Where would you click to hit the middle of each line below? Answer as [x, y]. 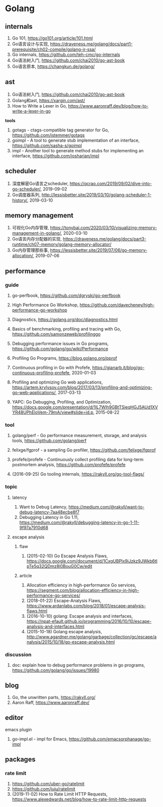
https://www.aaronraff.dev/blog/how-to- [108, 106]
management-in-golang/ [36, 233]
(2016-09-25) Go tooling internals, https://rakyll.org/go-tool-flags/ [78, 474]
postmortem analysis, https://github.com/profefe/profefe [69, 465]
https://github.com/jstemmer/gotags [48, 135]
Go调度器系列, [26, 195]
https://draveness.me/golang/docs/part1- [91, 44]
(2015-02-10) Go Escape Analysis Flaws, [67, 556]
